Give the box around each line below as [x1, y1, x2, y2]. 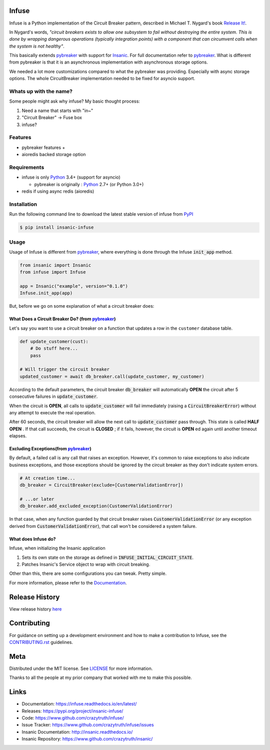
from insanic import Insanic [19, 262, 91, 268]
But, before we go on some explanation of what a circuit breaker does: [9, 303, 154, 309]
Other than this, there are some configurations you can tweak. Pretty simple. [9, 570, 167, 576]
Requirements [9, 164, 44, 171]
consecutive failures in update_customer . [9, 393, 98, 400]
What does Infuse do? [9, 536, 56, 542]
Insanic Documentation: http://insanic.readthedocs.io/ [21, 728, 133, 735]
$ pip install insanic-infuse [19, 225, 94, 230]
